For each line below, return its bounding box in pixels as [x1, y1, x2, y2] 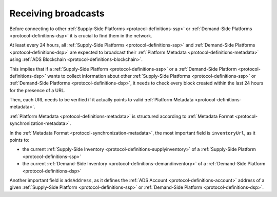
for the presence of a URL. [9, 87, 66, 93]
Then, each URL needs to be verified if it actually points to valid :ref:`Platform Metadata [9, 97, 194, 103]
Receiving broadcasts [9, 8, 105, 19]
